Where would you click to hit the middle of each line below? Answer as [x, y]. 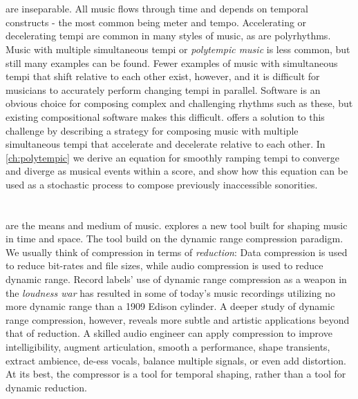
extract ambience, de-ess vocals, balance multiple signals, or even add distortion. [176, 360]
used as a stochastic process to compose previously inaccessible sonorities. [162, 184]
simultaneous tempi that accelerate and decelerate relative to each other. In [166, 144]
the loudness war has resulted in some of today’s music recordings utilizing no [170, 292]
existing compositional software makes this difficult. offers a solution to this [165, 116]
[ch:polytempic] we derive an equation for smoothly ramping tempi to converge [172, 157]
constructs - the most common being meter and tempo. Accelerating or [156, 22]
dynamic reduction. [46, 387]
